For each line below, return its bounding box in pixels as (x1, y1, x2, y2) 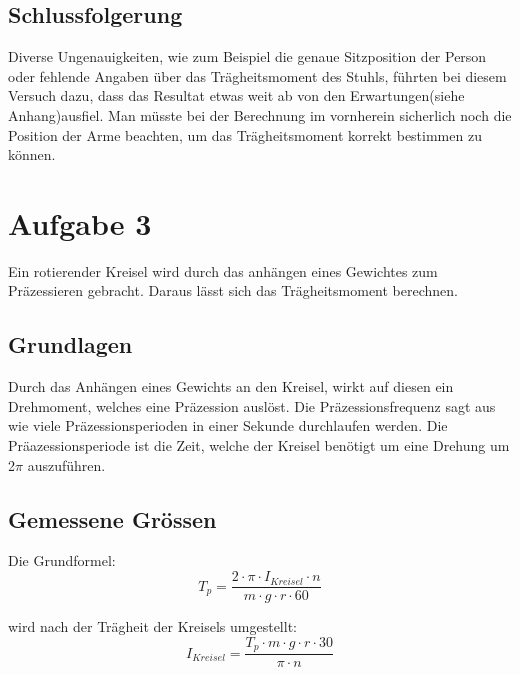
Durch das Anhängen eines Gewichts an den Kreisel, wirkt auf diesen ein (8, 376, 454, 397)
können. (8, 144, 56, 165)
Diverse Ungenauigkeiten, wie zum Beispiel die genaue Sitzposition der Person (8, 46, 487, 67)
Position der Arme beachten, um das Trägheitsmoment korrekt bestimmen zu (8, 124, 482, 145)
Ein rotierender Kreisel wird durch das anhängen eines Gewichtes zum (8, 260, 438, 281)
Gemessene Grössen (8, 503, 217, 534)
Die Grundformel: (8, 550, 116, 571)
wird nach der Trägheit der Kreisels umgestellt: (8, 616, 297, 637)
